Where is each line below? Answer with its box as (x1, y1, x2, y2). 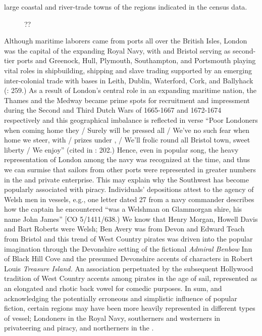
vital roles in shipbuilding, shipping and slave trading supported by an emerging (4, 65, 252, 75)
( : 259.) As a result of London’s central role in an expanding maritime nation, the (4, 85, 256, 95)
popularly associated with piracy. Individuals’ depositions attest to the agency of (4, 184, 254, 195)
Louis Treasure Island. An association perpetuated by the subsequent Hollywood (4, 263, 253, 273)
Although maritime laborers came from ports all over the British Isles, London (4, 35, 247, 46)
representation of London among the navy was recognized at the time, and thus (4, 154, 250, 165)
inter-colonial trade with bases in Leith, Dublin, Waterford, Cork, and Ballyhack (4, 75, 253, 85)
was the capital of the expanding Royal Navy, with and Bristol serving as (4, 45, 231, 56)
